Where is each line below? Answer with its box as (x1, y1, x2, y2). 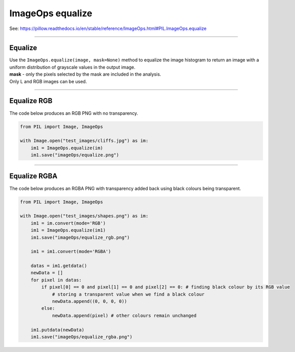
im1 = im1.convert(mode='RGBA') (30, 249, 112, 254)
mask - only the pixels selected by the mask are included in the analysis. (9, 71, 162, 77)
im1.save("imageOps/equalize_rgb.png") (30, 234, 130, 240)
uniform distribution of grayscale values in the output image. (9, 64, 136, 70)
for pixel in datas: (30, 277, 82, 283)
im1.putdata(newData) (30, 327, 85, 333)
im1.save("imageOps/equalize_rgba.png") (30, 334, 133, 340)
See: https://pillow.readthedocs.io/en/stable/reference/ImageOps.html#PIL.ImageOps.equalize (9, 25, 207, 31)
